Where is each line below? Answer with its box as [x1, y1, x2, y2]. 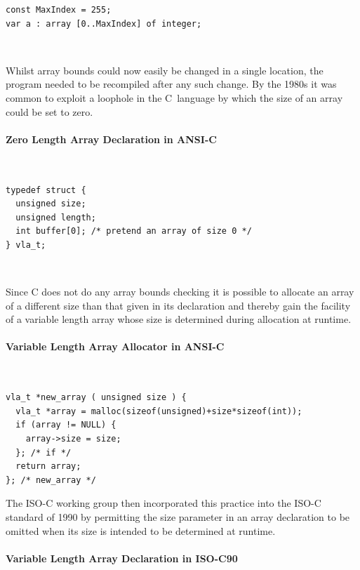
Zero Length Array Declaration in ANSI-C [6, 131, 217, 146]
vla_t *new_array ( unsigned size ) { [6, 392, 187, 403]
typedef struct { [6, 185, 86, 195]
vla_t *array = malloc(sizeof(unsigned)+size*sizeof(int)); [15, 406, 302, 416]
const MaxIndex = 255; [6, 5, 112, 15]
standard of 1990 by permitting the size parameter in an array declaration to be [6, 510, 350, 524]
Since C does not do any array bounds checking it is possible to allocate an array [6, 284, 354, 299]
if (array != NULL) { [15, 420, 116, 430]
